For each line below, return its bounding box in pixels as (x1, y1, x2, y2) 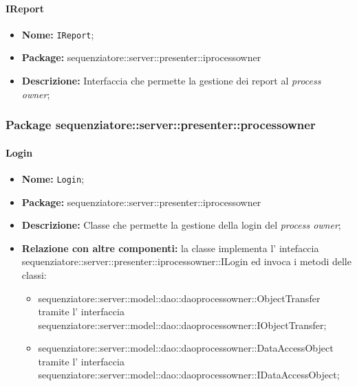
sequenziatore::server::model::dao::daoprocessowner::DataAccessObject (38, 341, 334, 355)
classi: (21, 267, 47, 282)
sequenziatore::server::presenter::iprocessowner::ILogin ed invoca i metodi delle (21, 254, 351, 269)
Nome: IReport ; (21, 27, 94, 41)
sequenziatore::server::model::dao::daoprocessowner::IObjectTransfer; (38, 317, 327, 332)
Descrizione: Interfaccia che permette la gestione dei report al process (21, 73, 321, 88)
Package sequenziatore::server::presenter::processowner (6, 116, 316, 133)
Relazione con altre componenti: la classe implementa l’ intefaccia (21, 240, 319, 255)
